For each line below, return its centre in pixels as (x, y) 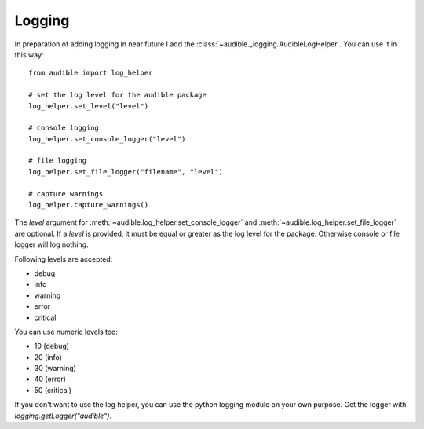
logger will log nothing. (52, 244)
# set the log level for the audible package (118, 95)
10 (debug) (52, 346)
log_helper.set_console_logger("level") (107, 139)
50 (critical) (53, 390)
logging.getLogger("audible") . (63, 416)
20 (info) (48, 357)
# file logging (58, 161)
